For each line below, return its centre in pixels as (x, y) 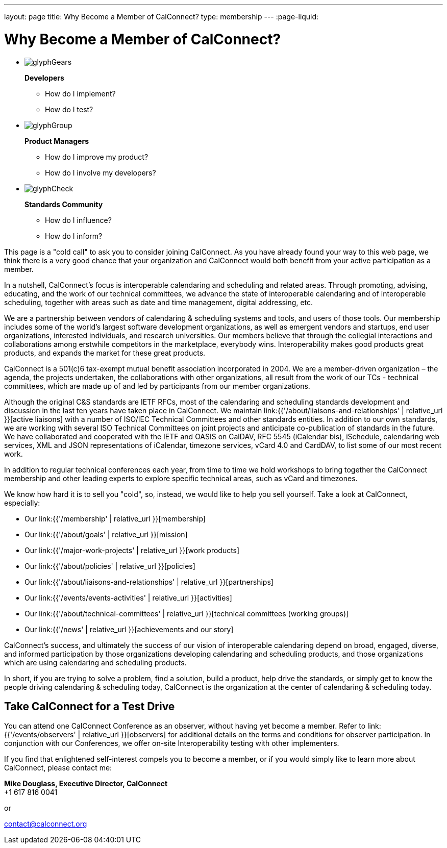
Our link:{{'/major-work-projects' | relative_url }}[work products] (132, 550)
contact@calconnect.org (46, 824)
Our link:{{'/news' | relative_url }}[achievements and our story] (129, 629)
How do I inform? (74, 236)
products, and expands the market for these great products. (105, 353)
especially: (22, 503)
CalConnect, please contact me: (58, 768)
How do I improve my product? (97, 157)
